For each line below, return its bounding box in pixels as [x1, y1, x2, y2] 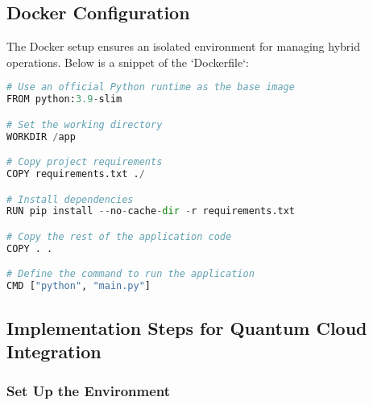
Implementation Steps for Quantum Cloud [6, 315, 367, 340]
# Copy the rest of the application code [6, 231, 232, 243]
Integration [6, 338, 102, 363]
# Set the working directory [6, 118, 163, 130]
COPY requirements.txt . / [6, 168, 145, 180]
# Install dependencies [6, 193, 134, 205]
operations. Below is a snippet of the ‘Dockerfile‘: [6, 53, 249, 70]
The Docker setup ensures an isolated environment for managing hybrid [6, 38, 360, 55]
